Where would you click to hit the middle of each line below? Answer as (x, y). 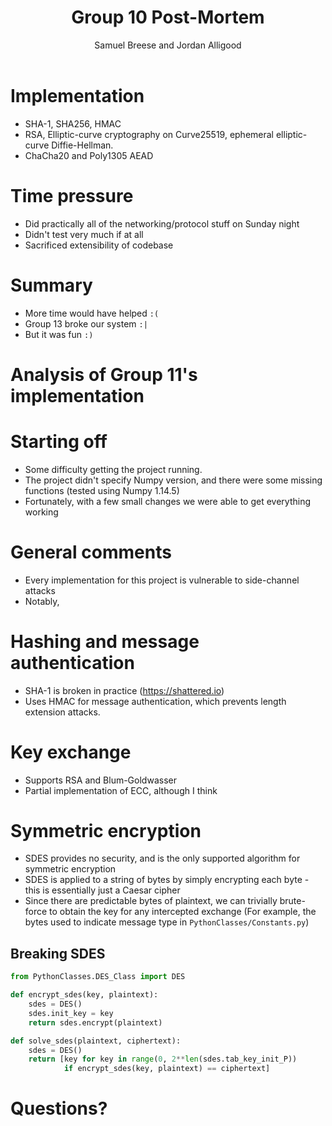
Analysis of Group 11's (104, 374)
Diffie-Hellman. (82, 145)
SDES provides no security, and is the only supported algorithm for (162, 858)
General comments (91, 552)
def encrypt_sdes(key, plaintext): (84, 995)
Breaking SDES (58, 953)
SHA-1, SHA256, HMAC (73, 123)
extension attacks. (62, 712)
